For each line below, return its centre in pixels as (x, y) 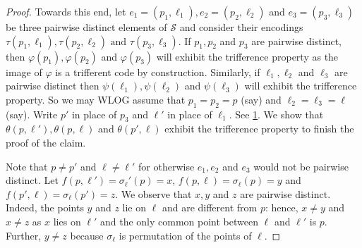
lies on (67, 221)
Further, (24, 235)
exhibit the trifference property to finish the (259, 129)
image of (24, 72)
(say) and (261, 99)
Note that (27, 166)
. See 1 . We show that (276, 114)
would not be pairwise (301, 166)
